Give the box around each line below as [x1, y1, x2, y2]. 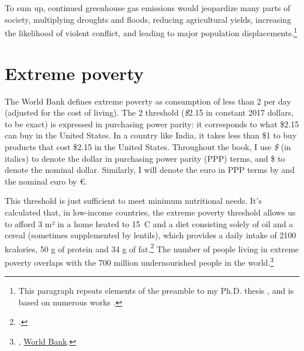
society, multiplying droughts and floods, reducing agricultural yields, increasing [5, 13, 291, 25]
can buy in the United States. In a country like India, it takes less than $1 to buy [5, 129, 297, 141]
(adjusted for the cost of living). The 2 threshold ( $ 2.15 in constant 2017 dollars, [5, 106, 294, 119]
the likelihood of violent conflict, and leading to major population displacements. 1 [5, 25, 298, 39]
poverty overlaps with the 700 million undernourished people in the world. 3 [5, 254, 274, 268]
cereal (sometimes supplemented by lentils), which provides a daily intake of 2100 [5, 229, 296, 241]
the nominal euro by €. [5, 175, 88, 187]
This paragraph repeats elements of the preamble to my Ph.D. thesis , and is [18, 284, 294, 297]
